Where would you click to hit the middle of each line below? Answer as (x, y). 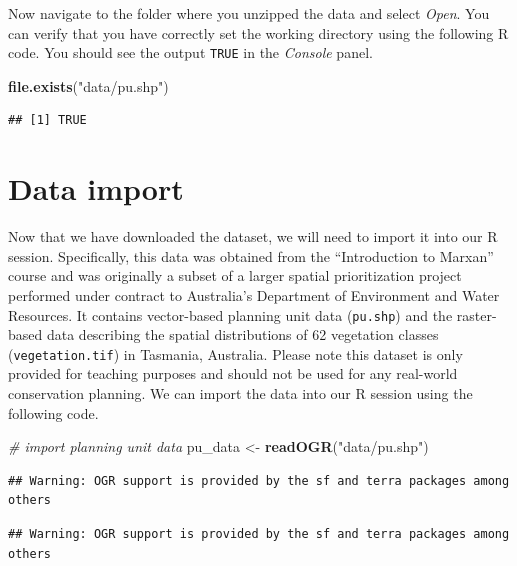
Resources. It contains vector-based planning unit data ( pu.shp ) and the (230, 314)
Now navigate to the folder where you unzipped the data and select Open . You (249, 13)
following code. (53, 412)
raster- (476, 314)
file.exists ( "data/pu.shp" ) (88, 85)
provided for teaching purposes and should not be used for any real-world (233, 373)
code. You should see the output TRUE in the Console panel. (190, 52)
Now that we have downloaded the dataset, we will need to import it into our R (253, 236)
